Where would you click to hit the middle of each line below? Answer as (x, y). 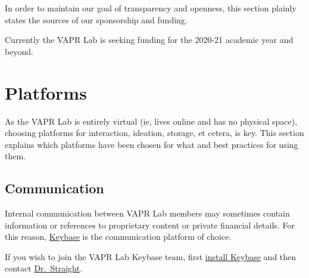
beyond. (19, 51)
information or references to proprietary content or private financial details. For (150, 225)
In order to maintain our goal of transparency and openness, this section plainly (151, 8)
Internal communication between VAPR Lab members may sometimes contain (147, 213)
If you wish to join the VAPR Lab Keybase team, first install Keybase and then (151, 256)
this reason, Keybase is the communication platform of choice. (118, 237)
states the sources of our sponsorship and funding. (96, 19)
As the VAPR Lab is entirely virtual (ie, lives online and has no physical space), (151, 121)
